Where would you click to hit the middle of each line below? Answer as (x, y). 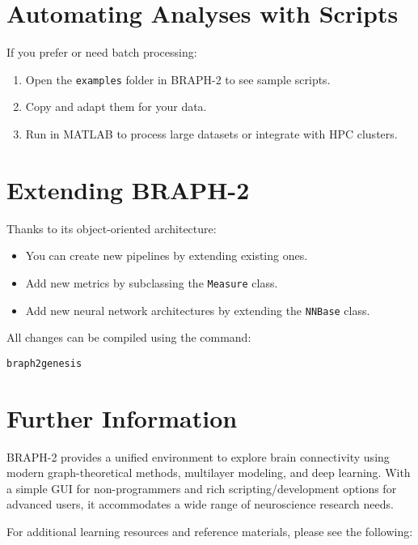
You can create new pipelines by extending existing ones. (167, 255)
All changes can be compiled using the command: (129, 337)
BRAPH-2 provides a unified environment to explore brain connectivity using (198, 456)
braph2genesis (44, 363)
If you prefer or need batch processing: (102, 52)
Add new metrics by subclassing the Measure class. (152, 282)
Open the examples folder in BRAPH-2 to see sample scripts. (178, 79)
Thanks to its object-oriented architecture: (112, 228)
